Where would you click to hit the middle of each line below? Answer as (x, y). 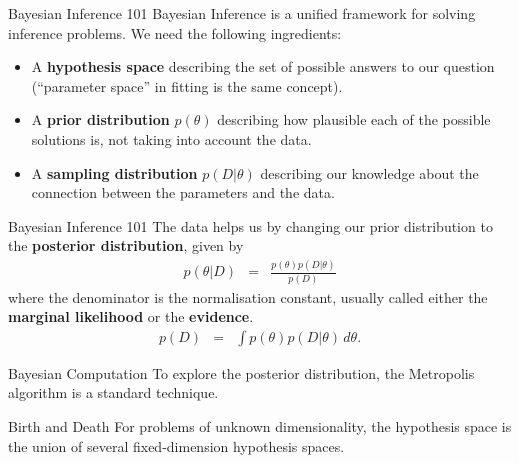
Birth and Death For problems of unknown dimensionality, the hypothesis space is (260, 426)
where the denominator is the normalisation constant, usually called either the (248, 296)
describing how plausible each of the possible (354, 119)
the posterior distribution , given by (126, 245)
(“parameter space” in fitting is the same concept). (187, 85)
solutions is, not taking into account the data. (171, 138)
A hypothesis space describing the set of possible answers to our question (263, 66)
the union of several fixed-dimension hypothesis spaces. (176, 445)
